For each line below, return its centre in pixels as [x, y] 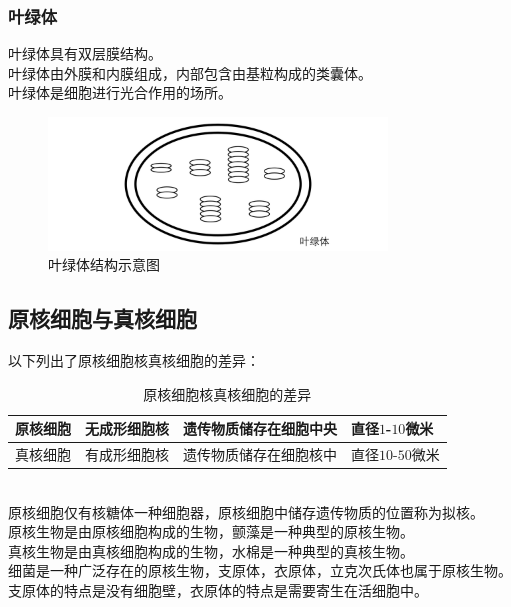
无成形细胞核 [127, 428]
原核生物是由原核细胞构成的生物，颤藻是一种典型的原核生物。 [211, 531]
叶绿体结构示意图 [104, 264]
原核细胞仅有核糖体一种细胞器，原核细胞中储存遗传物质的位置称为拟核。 [246, 511]
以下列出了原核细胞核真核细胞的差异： [134, 359]
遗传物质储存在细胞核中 [260, 453]
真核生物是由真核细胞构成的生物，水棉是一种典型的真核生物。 [211, 550]
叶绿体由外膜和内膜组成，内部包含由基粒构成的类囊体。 [190, 72]
